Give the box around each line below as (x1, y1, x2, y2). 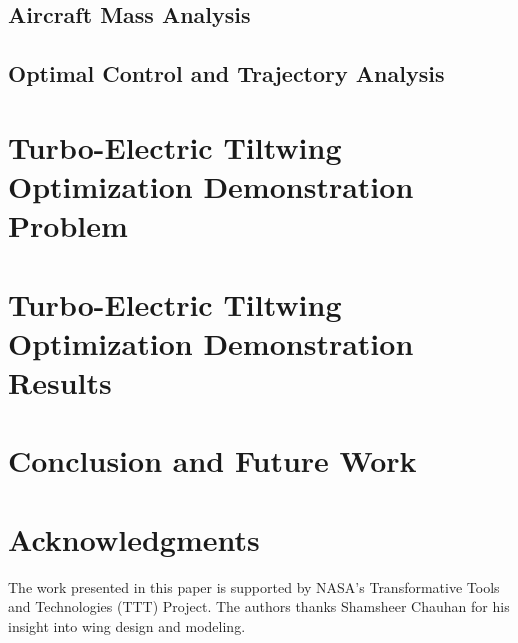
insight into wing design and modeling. (8, 615, 246, 636)
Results (8, 361, 112, 402)
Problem (8, 205, 128, 246)
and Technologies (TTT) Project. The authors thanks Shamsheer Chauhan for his (8, 596, 510, 617)
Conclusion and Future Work (8, 440, 417, 481)
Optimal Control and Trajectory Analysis (8, 58, 445, 89)
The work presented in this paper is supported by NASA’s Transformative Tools (8, 576, 500, 597)
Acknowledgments (8, 518, 260, 559)
